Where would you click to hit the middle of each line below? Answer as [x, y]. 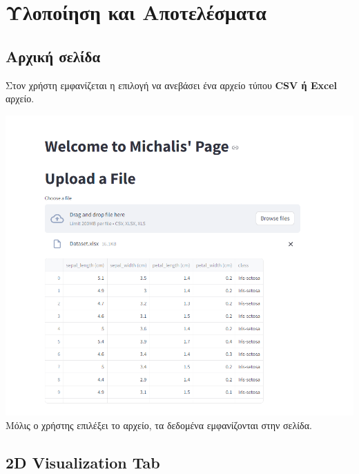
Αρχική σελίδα [53, 56]
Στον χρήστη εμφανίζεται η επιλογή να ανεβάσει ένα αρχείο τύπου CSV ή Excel [171, 85]
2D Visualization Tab [83, 462]
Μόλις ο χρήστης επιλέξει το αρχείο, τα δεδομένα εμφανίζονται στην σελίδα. [159, 425]
